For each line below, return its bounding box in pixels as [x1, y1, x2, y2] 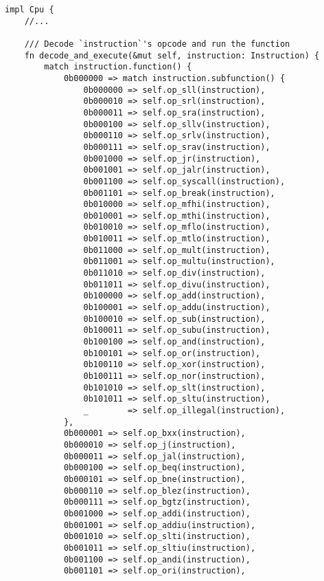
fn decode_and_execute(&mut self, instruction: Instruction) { [24, 50, 320, 61]
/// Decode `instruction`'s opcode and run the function [24, 39, 290, 49]
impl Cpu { [5, 5, 54, 14]
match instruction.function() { [44, 62, 192, 72]
